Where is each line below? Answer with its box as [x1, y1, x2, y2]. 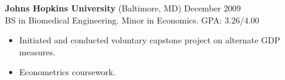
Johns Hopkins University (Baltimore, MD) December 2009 [5, 2, 241, 14]
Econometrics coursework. [19, 66, 116, 78]
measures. [19, 45, 56, 58]
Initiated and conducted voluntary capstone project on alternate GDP [19, 34, 281, 46]
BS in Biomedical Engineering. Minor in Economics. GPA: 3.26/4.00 [5, 13, 259, 26]
